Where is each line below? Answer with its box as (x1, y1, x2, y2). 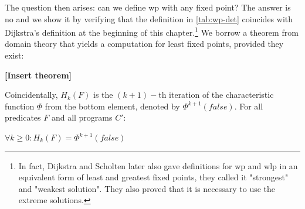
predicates (5, 111, 41, 124)
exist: (5, 49, 24, 61)
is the (93, 88, 113, 101)
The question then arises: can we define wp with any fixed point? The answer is (5, 1, 291, 13)
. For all (234, 100, 263, 112)
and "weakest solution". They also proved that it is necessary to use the (18, 182, 276, 194)
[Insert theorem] (5, 68, 72, 81)
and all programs (51, 111, 113, 124)
